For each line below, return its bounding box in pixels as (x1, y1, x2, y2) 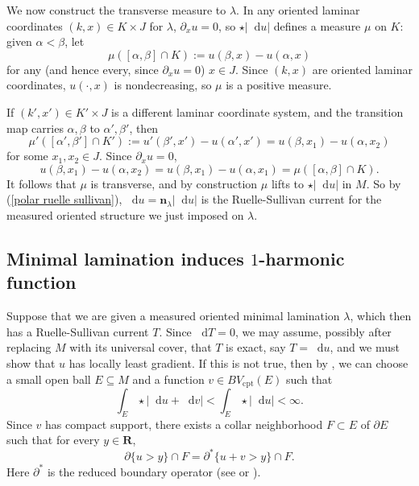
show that (6, 354, 56, 371)
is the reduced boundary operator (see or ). (47, 463, 261, 480)
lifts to (271, 175, 305, 192)
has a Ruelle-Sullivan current (6, 323, 149, 340)
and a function (132, 370, 205, 387)
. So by (366, 175, 401, 192)
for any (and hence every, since (6, 60, 159, 77)
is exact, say (226, 339, 286, 356)
